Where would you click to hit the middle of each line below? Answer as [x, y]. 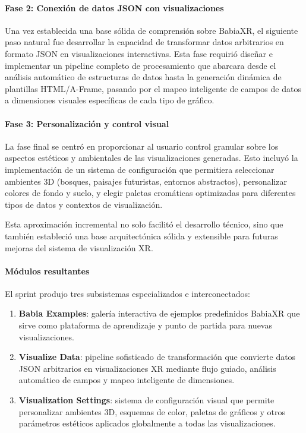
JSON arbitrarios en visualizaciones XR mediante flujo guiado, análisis [147, 368]
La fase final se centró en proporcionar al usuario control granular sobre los [142, 146]
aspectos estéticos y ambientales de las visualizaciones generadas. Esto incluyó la [152, 158]
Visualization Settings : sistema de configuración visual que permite [146, 400]
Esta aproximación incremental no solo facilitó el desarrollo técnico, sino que [144, 224]
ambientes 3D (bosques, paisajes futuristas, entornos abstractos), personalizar [146, 181]
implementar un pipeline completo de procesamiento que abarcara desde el [141, 65]
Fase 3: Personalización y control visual [87, 123]
